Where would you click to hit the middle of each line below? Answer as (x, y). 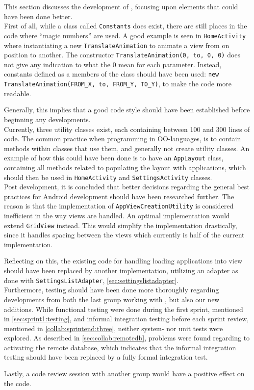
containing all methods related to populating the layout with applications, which (125, 167)
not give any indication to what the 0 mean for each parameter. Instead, (113, 64)
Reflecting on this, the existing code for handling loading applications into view (123, 261)
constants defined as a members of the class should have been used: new (112, 74)
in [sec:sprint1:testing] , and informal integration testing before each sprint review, (127, 319)
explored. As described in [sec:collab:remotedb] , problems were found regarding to (127, 338)
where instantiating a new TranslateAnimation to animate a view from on (117, 45)
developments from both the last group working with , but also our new (112, 299)
